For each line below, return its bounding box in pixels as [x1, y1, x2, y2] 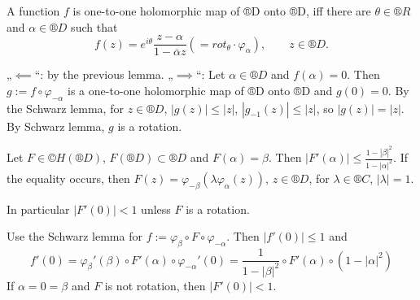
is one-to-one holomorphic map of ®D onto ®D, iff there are [72, 2, 371, 19]
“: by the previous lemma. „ [34, 66, 173, 83]
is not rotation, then [104, 276, 206, 293]
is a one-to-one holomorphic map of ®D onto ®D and [68, 81, 333, 98]
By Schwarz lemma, [7, 117, 105, 134]
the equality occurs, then [7, 169, 130, 186]
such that [71, 18, 118, 35]
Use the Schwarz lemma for [7, 228, 142, 245]
